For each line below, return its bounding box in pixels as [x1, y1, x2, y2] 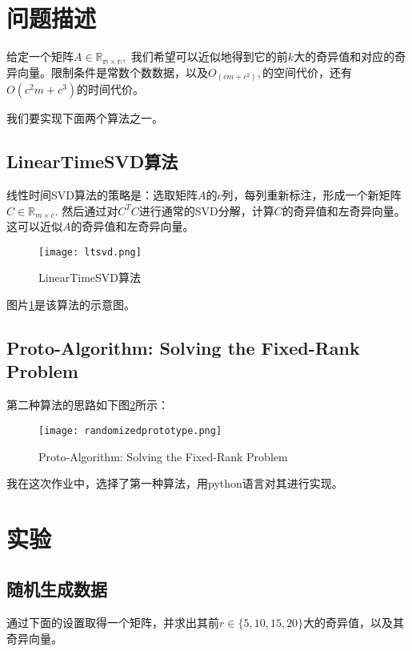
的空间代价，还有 [262, 63, 353, 80]
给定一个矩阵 [6, 48, 74, 65]
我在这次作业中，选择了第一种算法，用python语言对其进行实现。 [6, 475, 343, 492]
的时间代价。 [77, 81, 145, 98]
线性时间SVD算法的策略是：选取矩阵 [6, 187, 198, 203]
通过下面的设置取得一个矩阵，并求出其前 [6, 614, 219, 631]
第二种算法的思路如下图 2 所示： [6, 396, 169, 413]
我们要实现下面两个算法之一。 [6, 110, 163, 127]
